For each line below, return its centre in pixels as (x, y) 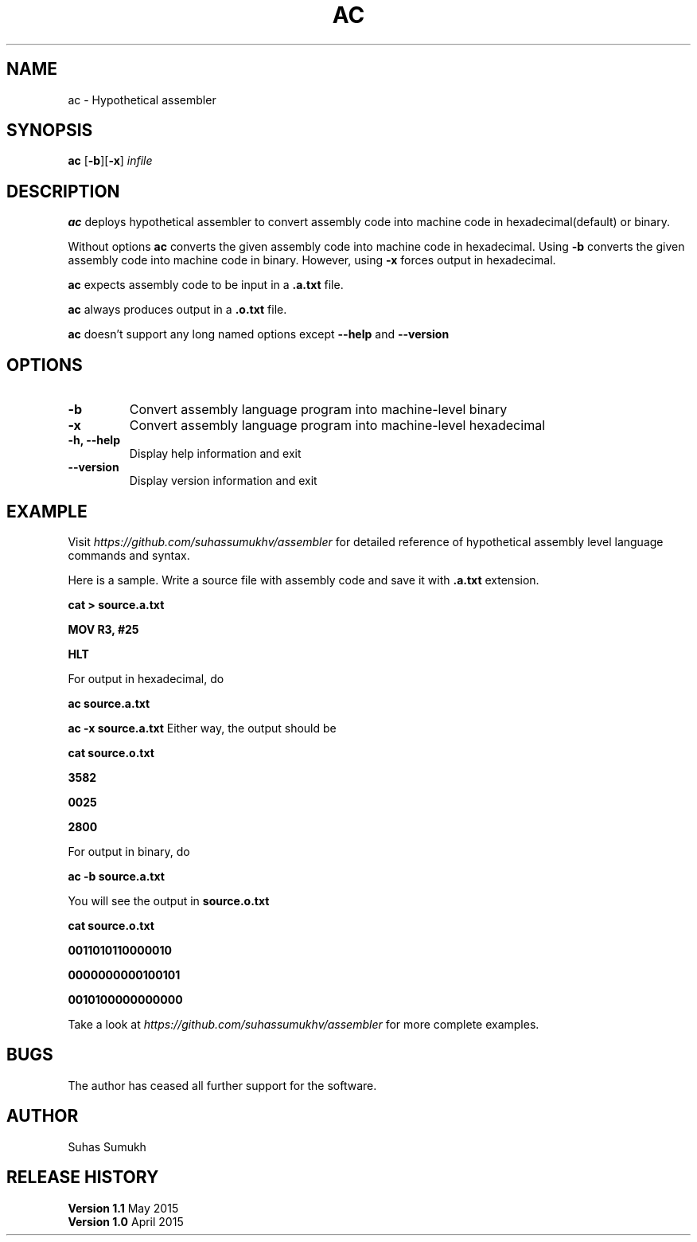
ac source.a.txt (109, 703)
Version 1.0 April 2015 (126, 1221)
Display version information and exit (223, 481)
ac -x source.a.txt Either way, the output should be (202, 728)
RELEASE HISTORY (83, 1178)
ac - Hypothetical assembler (142, 100)
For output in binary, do (129, 851)
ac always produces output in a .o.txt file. (177, 310)
